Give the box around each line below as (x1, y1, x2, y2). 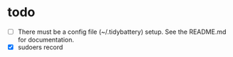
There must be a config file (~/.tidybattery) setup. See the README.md (17, 27, 227, 36)
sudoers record (17, 43, 63, 51)
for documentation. (17, 36, 75, 44)
